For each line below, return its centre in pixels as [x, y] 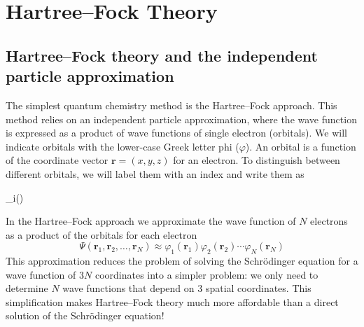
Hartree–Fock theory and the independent [162, 55]
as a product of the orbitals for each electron [101, 234]
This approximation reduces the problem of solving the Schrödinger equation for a [182, 261]
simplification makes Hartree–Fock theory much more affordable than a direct [172, 301]
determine [27, 288]
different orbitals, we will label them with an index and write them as [155, 173]
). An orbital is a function [301, 146]
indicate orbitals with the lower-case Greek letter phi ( [122, 146]
